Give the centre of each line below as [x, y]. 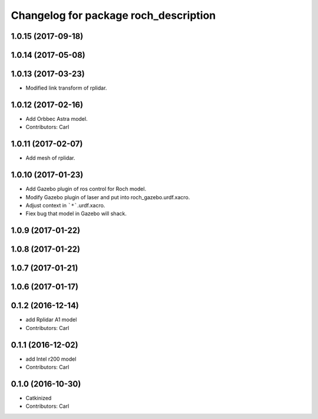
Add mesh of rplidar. [50, 158]
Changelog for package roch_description [113, 15]
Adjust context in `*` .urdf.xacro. [65, 205]
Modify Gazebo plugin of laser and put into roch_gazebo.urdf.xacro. [108, 197]
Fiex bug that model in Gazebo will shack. [76, 214]
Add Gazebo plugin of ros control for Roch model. [86, 189]
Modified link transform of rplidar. [66, 88]
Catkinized [39, 398]
